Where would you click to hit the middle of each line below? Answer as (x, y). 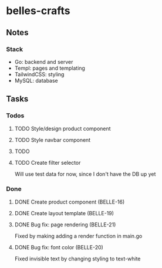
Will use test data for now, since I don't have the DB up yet (85, 174)
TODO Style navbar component (53, 140)
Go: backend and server (44, 62)
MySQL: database (36, 80)
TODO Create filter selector (48, 162)
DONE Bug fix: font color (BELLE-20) (59, 247)
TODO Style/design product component (63, 128)
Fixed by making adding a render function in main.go (78, 236)
